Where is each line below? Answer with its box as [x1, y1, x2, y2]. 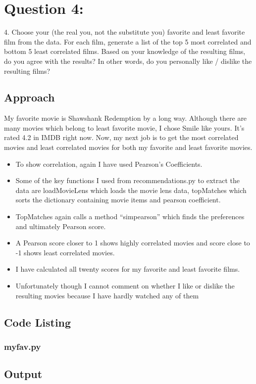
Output [4, 366, 43, 382]
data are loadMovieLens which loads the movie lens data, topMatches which [15, 185, 247, 195]
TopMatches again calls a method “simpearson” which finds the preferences [15, 211, 245, 222]
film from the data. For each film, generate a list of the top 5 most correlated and [4, 36, 252, 47]
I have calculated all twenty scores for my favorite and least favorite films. [15, 264, 240, 274]
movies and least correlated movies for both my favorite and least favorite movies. [4, 142, 253, 152]
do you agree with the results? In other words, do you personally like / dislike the [4, 55, 252, 66]
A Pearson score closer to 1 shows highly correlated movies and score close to [15, 238, 250, 248]
